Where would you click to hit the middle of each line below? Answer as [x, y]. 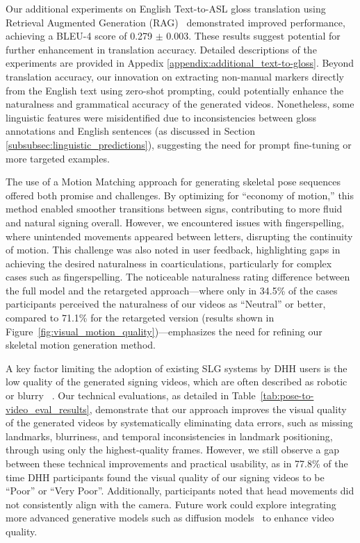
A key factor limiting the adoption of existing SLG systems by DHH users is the [177, 368]
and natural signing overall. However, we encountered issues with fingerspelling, [175, 222]
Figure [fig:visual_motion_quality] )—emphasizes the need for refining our [164, 331]
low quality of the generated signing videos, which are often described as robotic [177, 382]
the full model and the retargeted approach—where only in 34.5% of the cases [172, 290]
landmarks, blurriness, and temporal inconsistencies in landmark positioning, [169, 436]
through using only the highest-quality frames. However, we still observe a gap [173, 450]
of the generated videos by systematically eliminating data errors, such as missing [179, 423]
